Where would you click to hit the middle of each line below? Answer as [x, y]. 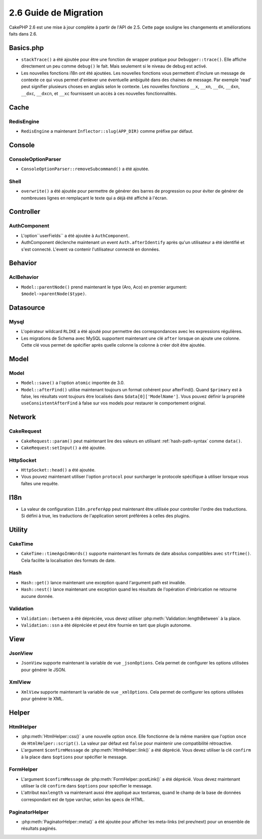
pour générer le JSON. [44, 670]
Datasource [27, 307]
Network [23, 417]
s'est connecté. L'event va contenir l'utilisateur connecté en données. [90, 249]
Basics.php [26, 48]
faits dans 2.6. [23, 34]
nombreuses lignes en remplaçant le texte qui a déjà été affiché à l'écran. [94, 198]
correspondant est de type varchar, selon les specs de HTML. [83, 799]
